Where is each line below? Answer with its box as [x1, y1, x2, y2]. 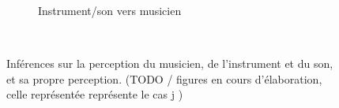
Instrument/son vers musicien [38, 2, 182, 18]
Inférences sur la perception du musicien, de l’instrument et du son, [6, 55, 333, 72]
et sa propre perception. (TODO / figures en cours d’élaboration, [6, 70, 322, 87]
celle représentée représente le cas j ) [6, 86, 183, 102]
